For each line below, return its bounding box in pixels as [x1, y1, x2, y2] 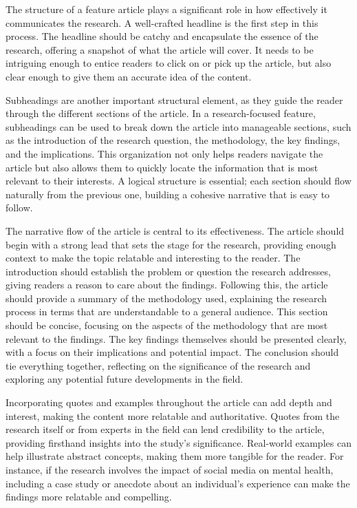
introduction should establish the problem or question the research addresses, [6, 264, 331, 278]
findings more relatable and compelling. [6, 489, 172, 504]
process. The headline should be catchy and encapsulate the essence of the [6, 29, 318, 43]
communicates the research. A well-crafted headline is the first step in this [6, 15, 318, 30]
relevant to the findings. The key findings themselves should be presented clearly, [6, 331, 347, 346]
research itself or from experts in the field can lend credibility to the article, [6, 422, 325, 436]
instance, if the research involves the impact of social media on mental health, [6, 463, 334, 476]
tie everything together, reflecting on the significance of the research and [6, 358, 311, 372]
